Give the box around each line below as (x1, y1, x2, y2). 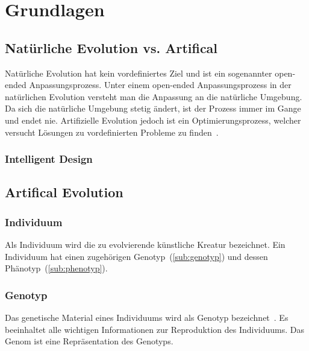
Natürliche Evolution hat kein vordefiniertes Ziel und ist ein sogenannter (5, 66, 272, 79)
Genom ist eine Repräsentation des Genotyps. (5, 335, 173, 347)
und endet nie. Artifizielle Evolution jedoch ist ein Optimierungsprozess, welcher (5, 113, 301, 126)
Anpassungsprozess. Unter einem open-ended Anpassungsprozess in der (29, 78, 292, 91)
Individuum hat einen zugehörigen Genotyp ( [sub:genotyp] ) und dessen (5, 250, 268, 262)
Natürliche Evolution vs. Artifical (5, 38, 218, 57)
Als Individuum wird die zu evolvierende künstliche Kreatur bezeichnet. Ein (5, 238, 286, 250)
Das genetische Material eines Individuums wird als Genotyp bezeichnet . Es (5, 311, 289, 323)
